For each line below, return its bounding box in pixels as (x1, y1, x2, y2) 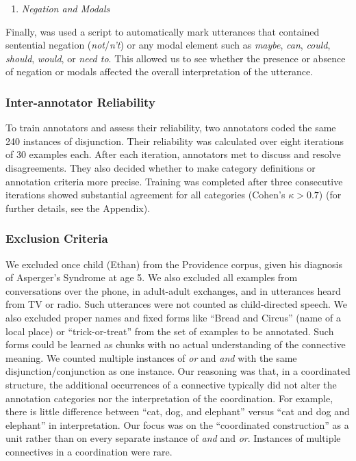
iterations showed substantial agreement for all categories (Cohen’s (5, 187, 285, 202)
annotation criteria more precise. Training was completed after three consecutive (5, 174, 343, 188)
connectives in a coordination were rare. (5, 444, 173, 458)
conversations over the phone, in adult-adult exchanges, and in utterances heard (5, 283, 341, 298)
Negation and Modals (21, 1, 110, 15)
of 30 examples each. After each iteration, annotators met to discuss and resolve (5, 147, 341, 161)
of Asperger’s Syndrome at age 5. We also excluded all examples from (5, 270, 298, 285)
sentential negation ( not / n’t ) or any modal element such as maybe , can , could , (5, 38, 331, 52)
